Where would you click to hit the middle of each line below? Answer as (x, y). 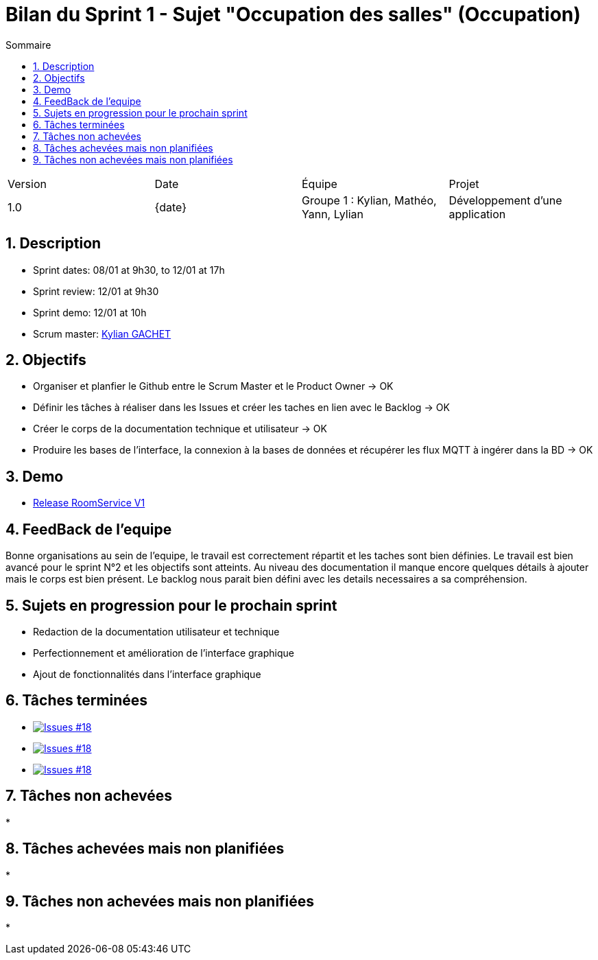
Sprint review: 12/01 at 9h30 (96, 291)
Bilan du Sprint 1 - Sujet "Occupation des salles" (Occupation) (293, 14)
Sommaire (28, 45)
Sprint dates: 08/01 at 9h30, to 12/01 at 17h (129, 270)
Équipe (320, 184)
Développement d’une (505, 200)
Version (27, 184)
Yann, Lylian (333, 214)
